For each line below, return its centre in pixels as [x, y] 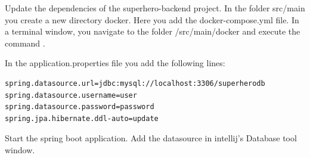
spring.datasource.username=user [71, 95]
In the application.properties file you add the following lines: [115, 63]
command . [25, 43]
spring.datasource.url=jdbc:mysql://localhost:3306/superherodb [135, 83]
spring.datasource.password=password [80, 107]
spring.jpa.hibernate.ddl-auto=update [82, 118]
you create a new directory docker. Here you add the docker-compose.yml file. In [152, 19]
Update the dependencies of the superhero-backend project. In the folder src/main [155, 8]
